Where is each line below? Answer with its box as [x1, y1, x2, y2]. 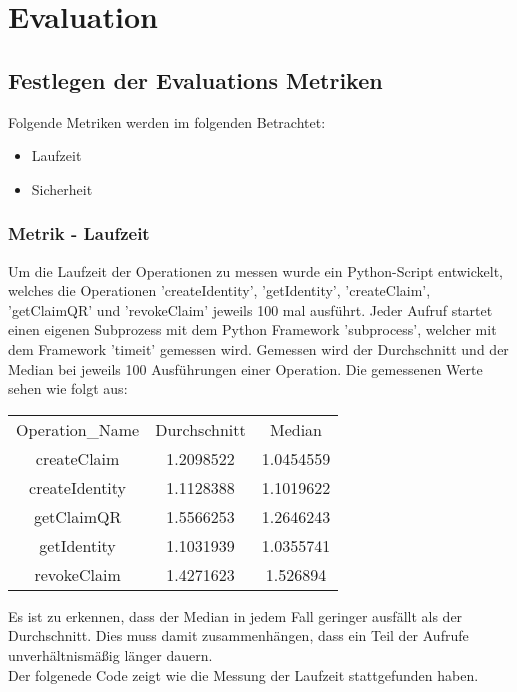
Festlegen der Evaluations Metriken [8, 64, 383, 95]
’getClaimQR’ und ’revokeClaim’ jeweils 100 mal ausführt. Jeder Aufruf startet [8, 299, 493, 320]
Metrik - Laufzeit [8, 221, 150, 246]
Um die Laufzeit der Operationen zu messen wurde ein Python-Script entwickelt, [8, 260, 503, 281]
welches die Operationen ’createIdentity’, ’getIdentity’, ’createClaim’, [8, 280, 431, 301]
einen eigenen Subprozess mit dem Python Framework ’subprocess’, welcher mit [8, 319, 497, 340]
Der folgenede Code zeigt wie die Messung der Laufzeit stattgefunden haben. [8, 664, 479, 685]
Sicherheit [31, 178, 93, 199]
